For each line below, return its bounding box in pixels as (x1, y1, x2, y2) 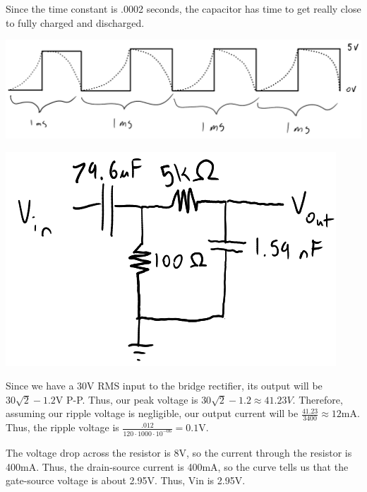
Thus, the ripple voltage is (6, 420, 119, 435)
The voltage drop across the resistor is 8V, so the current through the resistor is (6, 445, 352, 460)
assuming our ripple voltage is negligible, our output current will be (6, 406, 299, 421)
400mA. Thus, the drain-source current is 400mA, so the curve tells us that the (6, 459, 349, 474)
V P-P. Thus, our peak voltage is (55, 392, 198, 406)
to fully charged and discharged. (6, 15, 145, 30)
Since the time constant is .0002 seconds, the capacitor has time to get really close (6, 1, 361, 16)
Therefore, (299, 392, 343, 406)
